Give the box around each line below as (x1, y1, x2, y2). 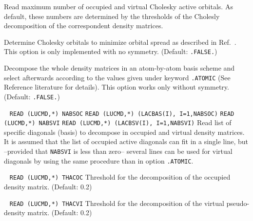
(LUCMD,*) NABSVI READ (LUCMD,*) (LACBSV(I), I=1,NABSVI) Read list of (4, 117, 232, 128)
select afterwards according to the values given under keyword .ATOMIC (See (4, 72, 231, 82)
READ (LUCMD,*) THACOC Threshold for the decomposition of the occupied (9, 172, 231, 182)
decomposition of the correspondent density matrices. (4, 20, 163, 31)
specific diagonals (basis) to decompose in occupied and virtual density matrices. (4, 127, 245, 137)
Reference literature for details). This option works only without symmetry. (4, 82, 229, 92)
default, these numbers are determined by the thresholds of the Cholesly (4, 11, 220, 21)
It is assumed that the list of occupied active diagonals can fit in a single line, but (4, 136, 248, 147)
